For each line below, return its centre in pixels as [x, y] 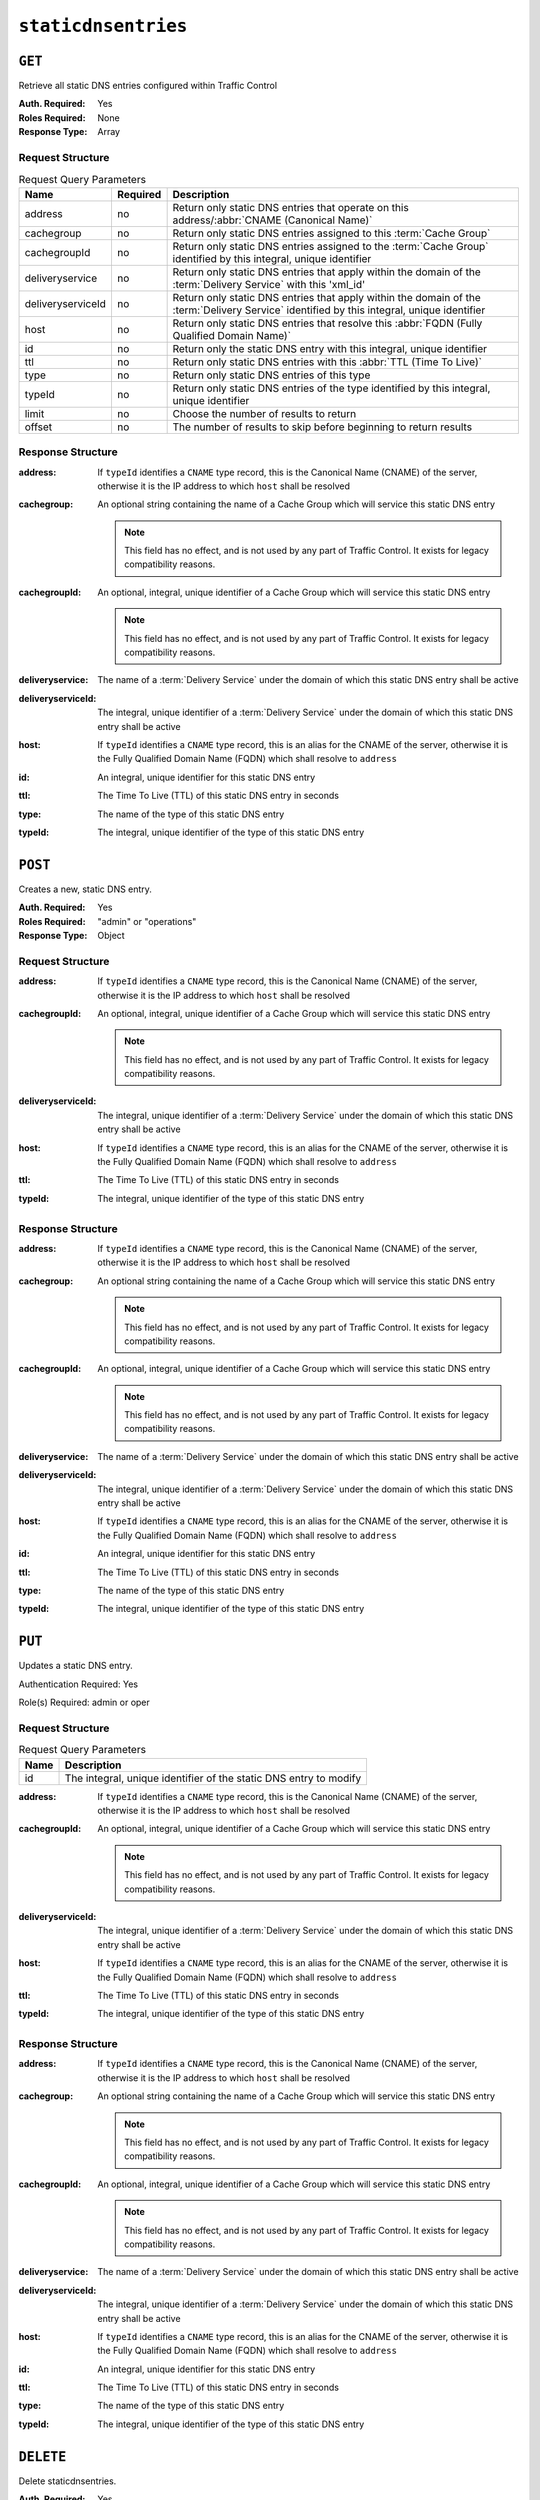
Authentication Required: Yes [78, 1684]
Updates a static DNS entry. [76, 1666]
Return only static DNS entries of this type [271, 375]
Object [111, 935]
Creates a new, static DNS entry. [85, 889]
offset [38, 427]
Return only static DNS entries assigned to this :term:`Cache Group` [331, 233]
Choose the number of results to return [264, 413]
